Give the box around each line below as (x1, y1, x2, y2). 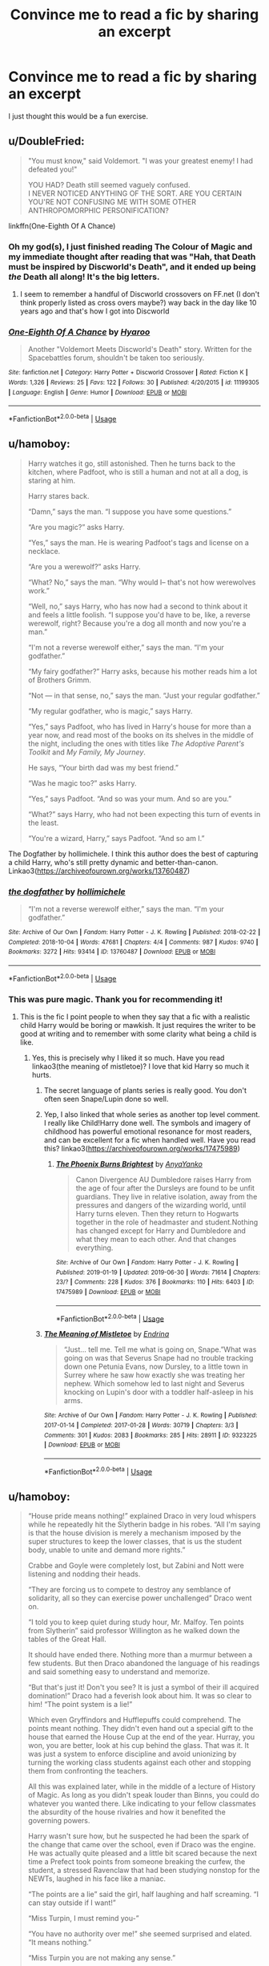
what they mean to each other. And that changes (75, 1235, 237, 1244)
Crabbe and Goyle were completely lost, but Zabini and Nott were (27, 1561, 244, 1571)
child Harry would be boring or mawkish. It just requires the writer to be (19, 1021, 256, 1030)
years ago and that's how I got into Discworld (19, 306, 170, 316)
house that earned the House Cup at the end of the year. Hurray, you (27, 1732, 255, 1741)
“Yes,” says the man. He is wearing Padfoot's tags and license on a (27, 537, 250, 547)
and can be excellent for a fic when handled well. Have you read (43, 1135, 256, 1144)
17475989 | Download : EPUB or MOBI (55, 1288, 161, 1296)
